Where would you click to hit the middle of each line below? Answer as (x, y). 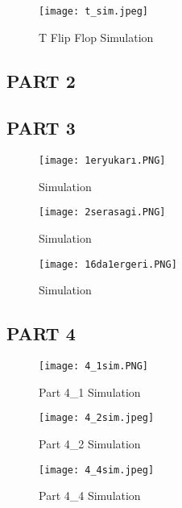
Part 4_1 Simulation (90, 391)
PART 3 (41, 128)
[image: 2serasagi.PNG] (102, 212)
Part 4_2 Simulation (90, 444)
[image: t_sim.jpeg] (94, 11)
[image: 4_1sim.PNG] (94, 366)
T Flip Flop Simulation (96, 37)
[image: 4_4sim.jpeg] (97, 470)
